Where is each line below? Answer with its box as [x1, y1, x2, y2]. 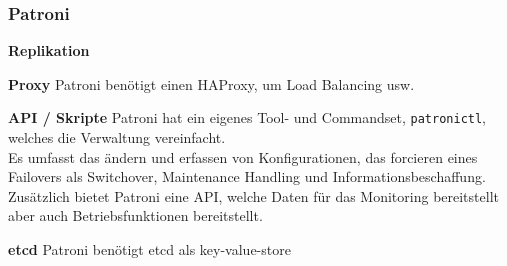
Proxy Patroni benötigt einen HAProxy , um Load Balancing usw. [8, 73, 415, 94]
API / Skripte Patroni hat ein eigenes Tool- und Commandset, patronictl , [8, 107, 487, 128]
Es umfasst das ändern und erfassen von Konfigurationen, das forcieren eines [8, 146, 478, 167]
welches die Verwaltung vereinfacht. [8, 127, 226, 148]
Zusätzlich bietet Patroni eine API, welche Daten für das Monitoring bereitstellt [8, 185, 499, 206]
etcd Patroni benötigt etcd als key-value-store [8, 239, 291, 260]
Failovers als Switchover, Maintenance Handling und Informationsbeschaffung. [8, 166, 486, 187]
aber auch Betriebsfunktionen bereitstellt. [8, 205, 263, 226]
